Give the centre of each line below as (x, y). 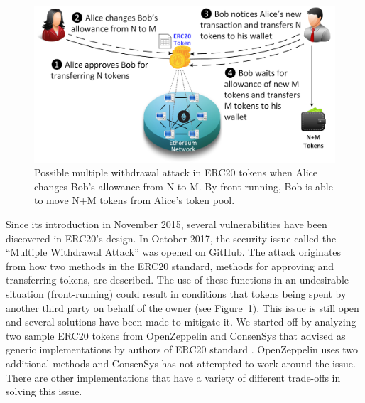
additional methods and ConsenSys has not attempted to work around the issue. (181, 363)
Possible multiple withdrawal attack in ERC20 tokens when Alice (176, 172)
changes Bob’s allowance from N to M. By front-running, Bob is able (184, 186)
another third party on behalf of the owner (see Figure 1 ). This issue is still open (182, 307)
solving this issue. (44, 391)
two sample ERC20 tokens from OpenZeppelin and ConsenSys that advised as (176, 335)
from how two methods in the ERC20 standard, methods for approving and (170, 265)
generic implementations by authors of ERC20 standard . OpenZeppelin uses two (182, 349)
